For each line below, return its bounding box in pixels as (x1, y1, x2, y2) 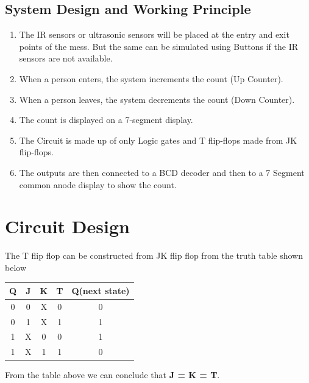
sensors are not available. (19, 52, 113, 65)
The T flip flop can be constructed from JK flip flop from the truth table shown (5, 249, 303, 262)
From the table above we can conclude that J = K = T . (5, 368, 220, 381)
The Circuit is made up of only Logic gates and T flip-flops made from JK (19, 133, 297, 146)
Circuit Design (5, 214, 130, 239)
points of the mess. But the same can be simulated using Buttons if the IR (19, 40, 299, 52)
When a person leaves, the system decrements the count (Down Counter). (19, 93, 295, 105)
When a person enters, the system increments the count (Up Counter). (19, 72, 283, 85)
